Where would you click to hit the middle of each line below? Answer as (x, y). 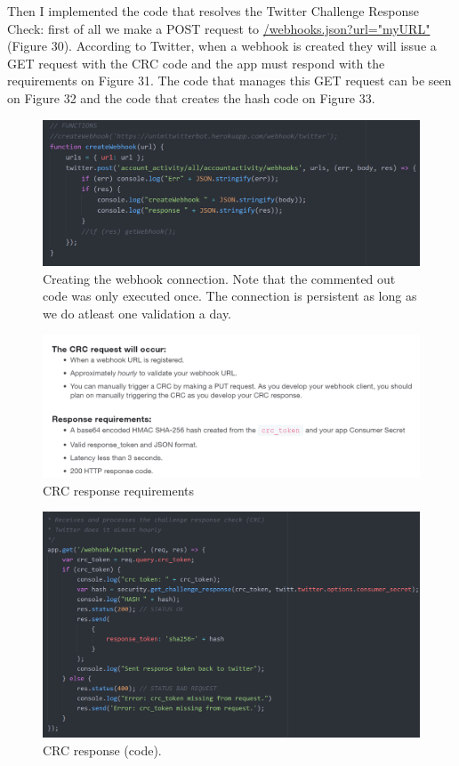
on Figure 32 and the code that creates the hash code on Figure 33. (191, 97)
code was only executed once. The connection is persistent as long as (230, 296)
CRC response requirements (119, 490)
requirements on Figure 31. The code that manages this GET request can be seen (229, 81)
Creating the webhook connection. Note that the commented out (219, 278)
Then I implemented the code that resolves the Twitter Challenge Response (213, 11)
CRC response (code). (102, 750)
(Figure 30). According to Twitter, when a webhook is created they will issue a (222, 46)
